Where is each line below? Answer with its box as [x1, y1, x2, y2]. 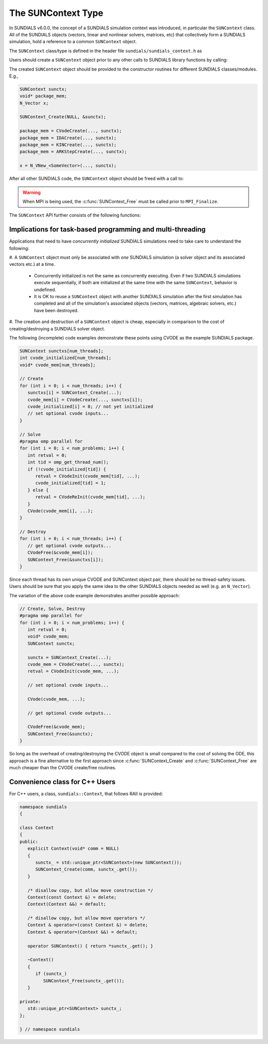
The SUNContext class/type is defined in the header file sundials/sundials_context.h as [9, 48, 202, 54]
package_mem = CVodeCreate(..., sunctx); [19, 128, 122, 134]
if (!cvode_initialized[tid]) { [27, 466, 106, 472]
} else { [27, 487, 49, 493]
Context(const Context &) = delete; [27, 894, 117, 900]
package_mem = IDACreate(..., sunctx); [19, 135, 117, 141]
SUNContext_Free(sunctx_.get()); [43, 978, 125, 983]
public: [19, 839, 38, 844]
